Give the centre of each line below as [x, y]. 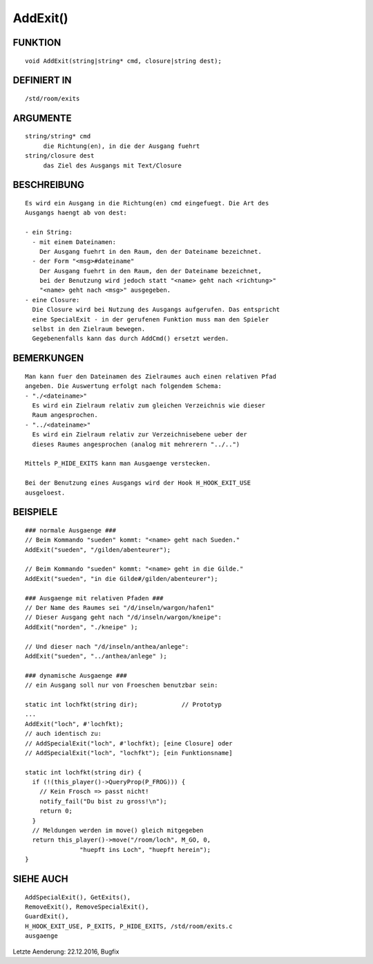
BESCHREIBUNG [49, 185]
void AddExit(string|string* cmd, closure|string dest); [124, 61]
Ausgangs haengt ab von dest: [76, 213]
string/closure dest [60, 156]
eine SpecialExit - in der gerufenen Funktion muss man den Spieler [151, 319]
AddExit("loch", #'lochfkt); [74, 724]
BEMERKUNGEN [48, 359]
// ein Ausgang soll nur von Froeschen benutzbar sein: [122, 685]
